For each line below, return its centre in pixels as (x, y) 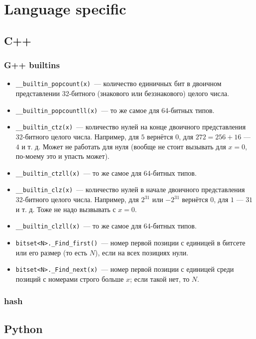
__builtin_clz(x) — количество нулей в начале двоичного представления (130, 189)
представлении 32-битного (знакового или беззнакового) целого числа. (122, 93)
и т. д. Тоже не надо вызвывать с (66, 209)
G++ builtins (32, 65)
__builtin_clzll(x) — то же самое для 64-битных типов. (106, 226)
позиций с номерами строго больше (70, 279)
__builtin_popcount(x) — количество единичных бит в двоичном (119, 83)
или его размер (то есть (51, 252)
